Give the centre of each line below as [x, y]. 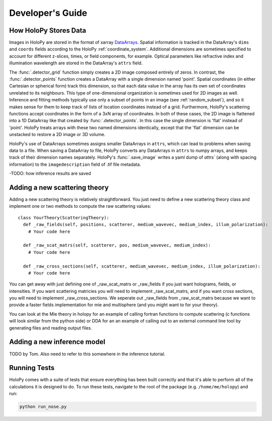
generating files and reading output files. [51, 328]
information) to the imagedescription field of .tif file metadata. [75, 164]
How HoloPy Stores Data [48, 30]
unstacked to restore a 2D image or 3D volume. [57, 135]
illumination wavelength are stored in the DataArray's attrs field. [76, 63]
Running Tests [32, 368]
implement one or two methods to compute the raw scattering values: [80, 206]
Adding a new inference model [57, 342]
